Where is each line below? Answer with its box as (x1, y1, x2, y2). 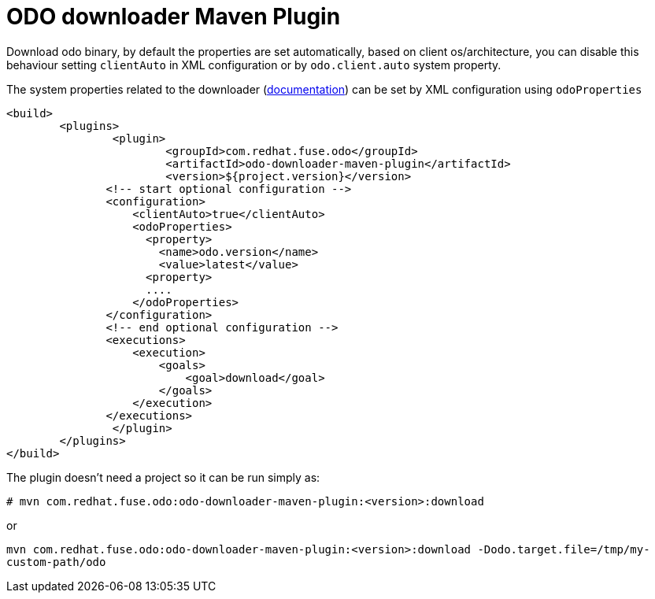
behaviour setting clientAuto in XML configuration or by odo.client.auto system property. (6, 57, 501, 72)
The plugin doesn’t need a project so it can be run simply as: (6, 470, 320, 484)
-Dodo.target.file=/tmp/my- (477, 542, 650, 556)
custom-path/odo (6, 555, 106, 568)
